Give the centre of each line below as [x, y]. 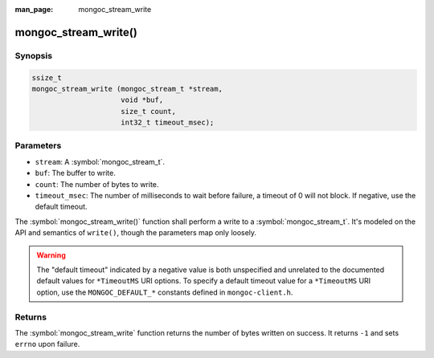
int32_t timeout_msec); [168, 123]
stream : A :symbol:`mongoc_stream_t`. [100, 161]
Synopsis [33, 55]
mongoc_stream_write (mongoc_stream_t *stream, [127, 89]
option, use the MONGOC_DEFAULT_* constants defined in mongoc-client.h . [165, 292]
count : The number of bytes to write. [97, 184]
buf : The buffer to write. [75, 173]
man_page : [34, 9]
